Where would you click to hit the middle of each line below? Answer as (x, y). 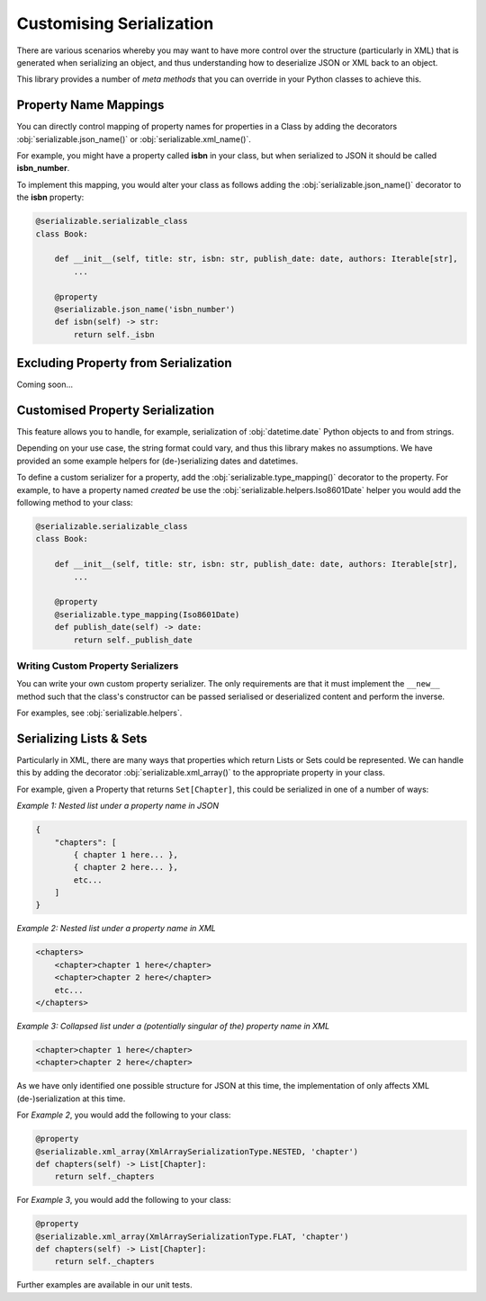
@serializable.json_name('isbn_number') (145, 309)
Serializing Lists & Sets (82, 738)
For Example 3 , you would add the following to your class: (124, 1200)
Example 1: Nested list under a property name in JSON (118, 806)
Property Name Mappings (90, 105)
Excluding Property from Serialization (125, 363)
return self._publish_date (133, 640)
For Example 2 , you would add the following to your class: (124, 1115)
